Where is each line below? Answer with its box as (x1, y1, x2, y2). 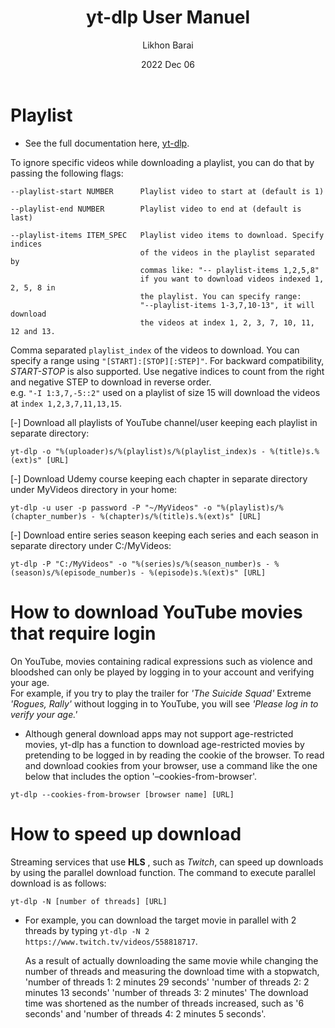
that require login (10, 622, 157, 645)
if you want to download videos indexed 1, (139, 274, 325, 284)
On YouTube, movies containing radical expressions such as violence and (10, 655, 313, 667)
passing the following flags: (10, 167, 124, 179)
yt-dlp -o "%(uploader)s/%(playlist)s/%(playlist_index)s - (10, 446, 267, 456)
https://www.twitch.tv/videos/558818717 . (24, 935, 198, 947)
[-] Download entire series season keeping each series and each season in (10, 529, 319, 541)
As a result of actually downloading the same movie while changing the (24, 954, 319, 966)
